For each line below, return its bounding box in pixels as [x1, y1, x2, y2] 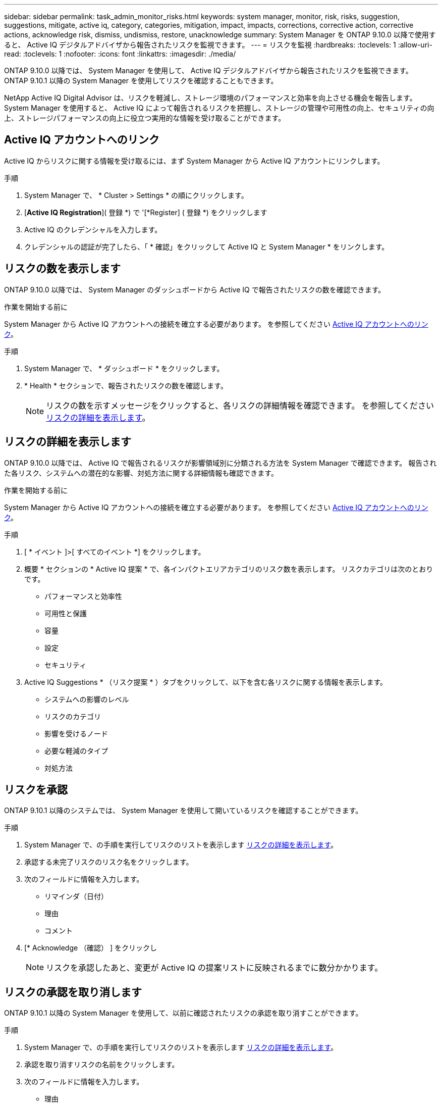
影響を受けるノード [44, 729, 108, 738]
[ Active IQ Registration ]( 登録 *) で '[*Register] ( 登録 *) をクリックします [24, 208, 267, 217]
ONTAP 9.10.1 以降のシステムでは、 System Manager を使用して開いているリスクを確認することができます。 [4, 806, 363, 815]
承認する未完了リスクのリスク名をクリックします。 [24, 858, 193, 867]
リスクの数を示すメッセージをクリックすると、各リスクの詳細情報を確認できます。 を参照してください [46, 400, 434, 411]
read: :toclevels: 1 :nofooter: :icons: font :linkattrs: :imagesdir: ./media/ [4, 49, 236, 58]
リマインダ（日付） [44, 892, 108, 901]
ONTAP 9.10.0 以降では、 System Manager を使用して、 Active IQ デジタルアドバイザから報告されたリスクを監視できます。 [4, 66, 413, 75]
